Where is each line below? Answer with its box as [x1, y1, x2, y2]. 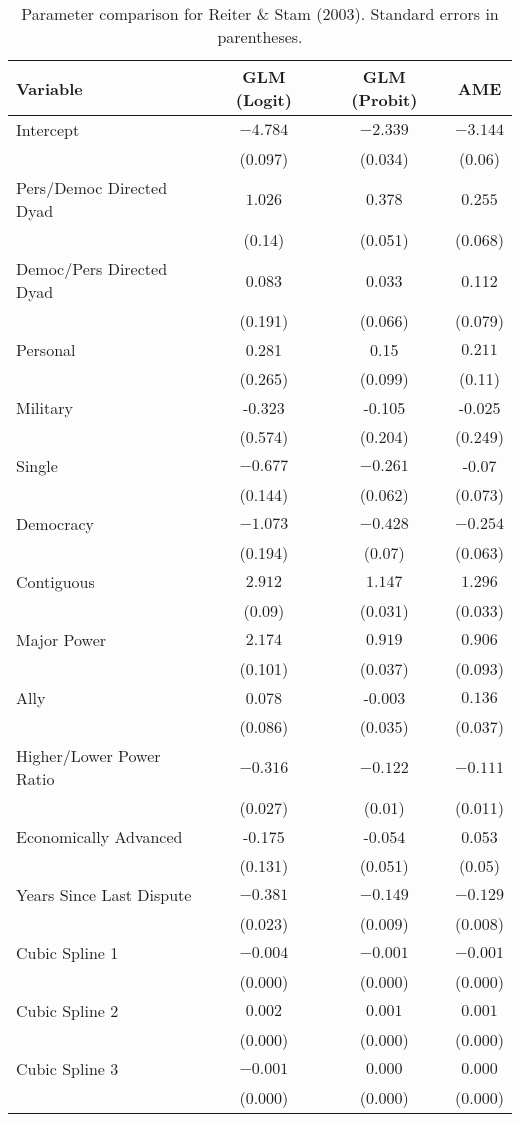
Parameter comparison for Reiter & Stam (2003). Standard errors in [21, 2, 499, 25]
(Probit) [351, 88, 418, 111]
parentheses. [217, 25, 303, 48]
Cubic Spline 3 [16, 1057, 119, 1080]
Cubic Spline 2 [16, 999, 119, 1022]
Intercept [16, 118, 80, 141]
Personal [16, 338, 76, 361]
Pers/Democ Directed [16, 176, 168, 199]
